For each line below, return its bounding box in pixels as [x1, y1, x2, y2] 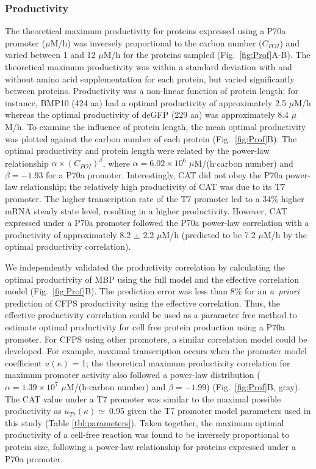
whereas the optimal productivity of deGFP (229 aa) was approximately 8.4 [5, 108, 289, 121]
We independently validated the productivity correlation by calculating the [5, 261, 285, 273]
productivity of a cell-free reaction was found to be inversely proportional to [5, 428, 290, 441]
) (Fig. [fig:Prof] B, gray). [206, 380, 301, 393]
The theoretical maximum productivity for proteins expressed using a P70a [5, 24, 286, 37]
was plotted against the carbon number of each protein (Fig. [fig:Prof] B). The [5, 132, 297, 145]
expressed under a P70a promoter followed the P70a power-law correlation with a [5, 216, 309, 229]
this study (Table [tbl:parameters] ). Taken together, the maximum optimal [5, 416, 284, 429]
